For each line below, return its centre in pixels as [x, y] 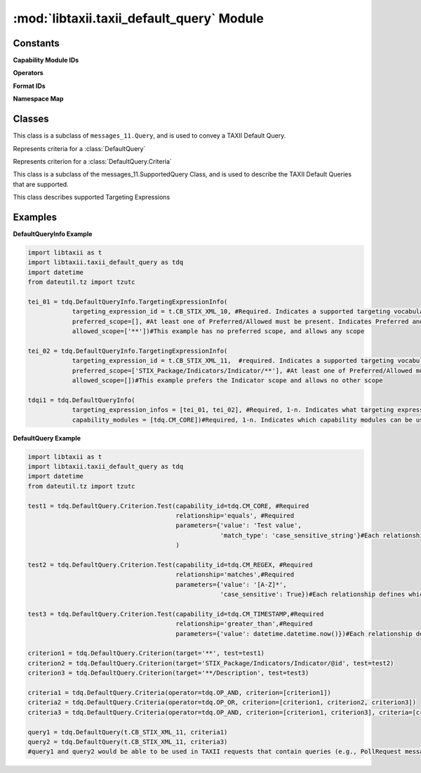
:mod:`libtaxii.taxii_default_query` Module [139, 18]
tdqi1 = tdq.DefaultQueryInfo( [82, 400]
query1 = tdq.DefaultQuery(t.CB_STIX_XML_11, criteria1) [128, 732]
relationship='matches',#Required [235, 575]
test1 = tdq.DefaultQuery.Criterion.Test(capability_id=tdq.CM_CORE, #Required [168, 506]
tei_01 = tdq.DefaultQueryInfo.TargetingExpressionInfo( [128, 301]
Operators [28, 73]
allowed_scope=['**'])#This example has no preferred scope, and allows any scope [218, 331]
